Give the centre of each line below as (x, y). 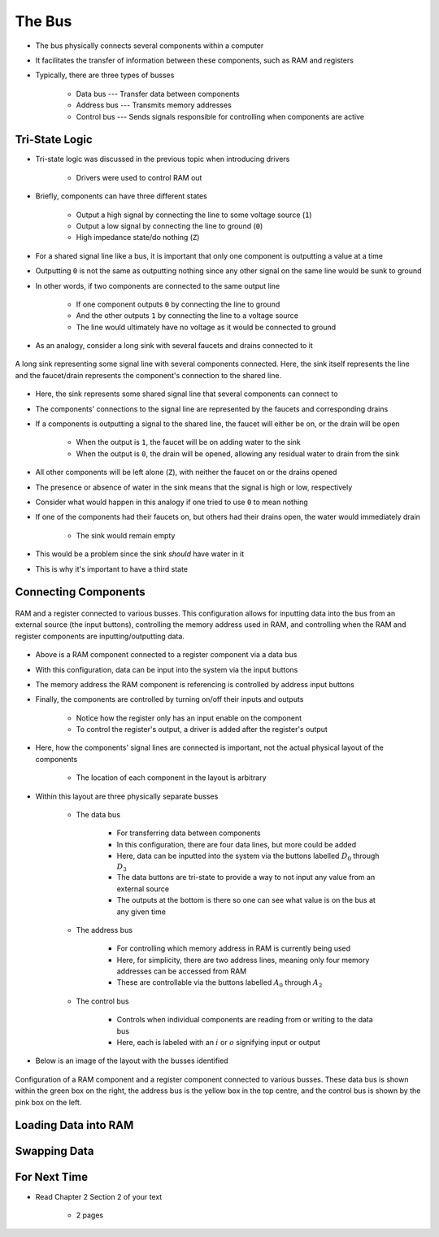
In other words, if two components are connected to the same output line (158, 285)
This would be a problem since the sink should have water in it (140, 554)
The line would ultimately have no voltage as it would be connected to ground (206, 327)
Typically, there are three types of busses (105, 75)
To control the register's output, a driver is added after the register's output (202, 730)
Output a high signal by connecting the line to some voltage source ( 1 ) (194, 215)
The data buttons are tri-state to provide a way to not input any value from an (246, 878)
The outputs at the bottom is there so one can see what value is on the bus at (246, 900)
